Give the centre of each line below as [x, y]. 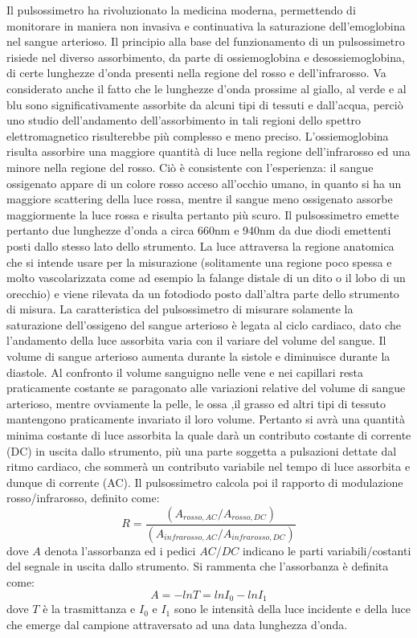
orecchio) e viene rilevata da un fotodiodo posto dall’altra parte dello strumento [203, 293]
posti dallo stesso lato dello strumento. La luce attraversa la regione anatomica [200, 245]
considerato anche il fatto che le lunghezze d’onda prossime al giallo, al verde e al [206, 88]
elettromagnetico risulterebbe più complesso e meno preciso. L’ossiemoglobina [198, 135]
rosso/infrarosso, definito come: [83, 498]
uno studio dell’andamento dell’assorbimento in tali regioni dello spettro [184, 120]
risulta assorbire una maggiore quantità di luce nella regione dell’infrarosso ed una [208, 151]
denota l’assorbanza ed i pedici [120, 550]
